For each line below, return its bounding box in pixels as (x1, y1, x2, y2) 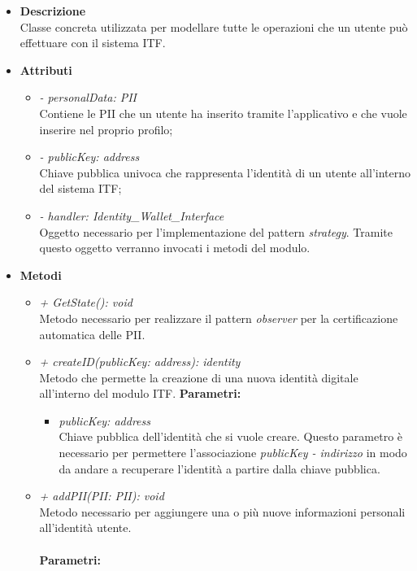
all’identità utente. (39, 519, 132, 536)
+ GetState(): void (39, 294, 132, 311)
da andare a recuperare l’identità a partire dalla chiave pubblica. (59, 460, 380, 477)
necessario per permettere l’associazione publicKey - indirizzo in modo (59, 444, 407, 461)
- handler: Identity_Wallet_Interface (39, 207, 224, 224)
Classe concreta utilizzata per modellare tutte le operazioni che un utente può (20, 18, 408, 35)
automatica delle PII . (39, 325, 146, 342)
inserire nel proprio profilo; (39, 120, 173, 137)
